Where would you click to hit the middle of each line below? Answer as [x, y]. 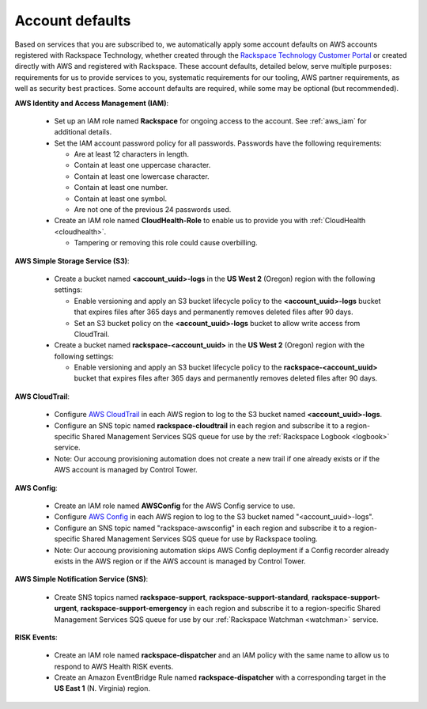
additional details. [83, 132]
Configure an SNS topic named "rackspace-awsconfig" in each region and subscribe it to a [203, 528]
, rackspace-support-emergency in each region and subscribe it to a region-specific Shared [229, 609]
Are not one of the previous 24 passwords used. [153, 210]
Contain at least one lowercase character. [142, 176]
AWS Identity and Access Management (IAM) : [92, 103]
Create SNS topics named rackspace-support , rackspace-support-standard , [182, 597]
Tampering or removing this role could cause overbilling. [166, 243]
